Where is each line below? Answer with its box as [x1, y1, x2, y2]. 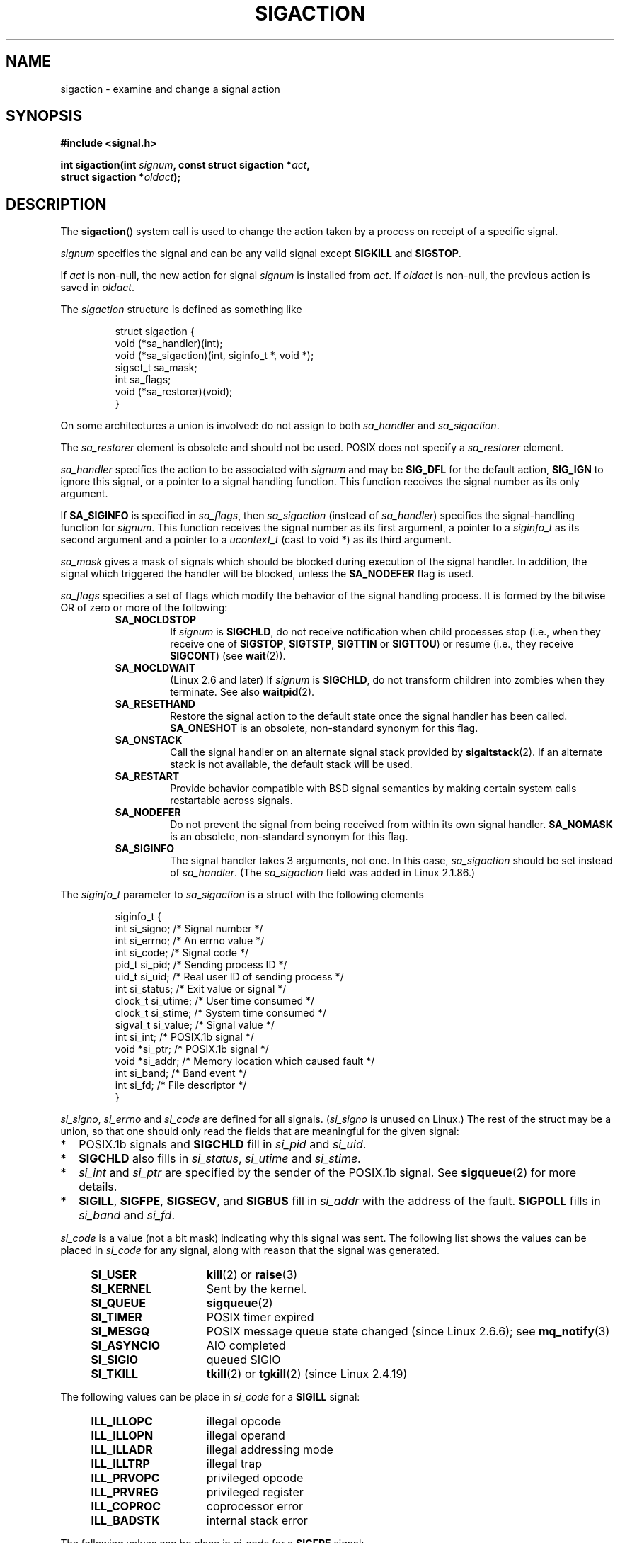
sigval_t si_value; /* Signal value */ [115, 1019, 275, 1032]
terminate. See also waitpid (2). [170, 686, 315, 699]
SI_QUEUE [91, 1296, 146, 1311]
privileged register [206, 1485, 304, 1500]
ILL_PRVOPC [91, 1471, 160, 1486]
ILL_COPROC [91, 1499, 161, 1514]
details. [79, 1180, 117, 1194]
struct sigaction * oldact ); [60, 171, 181, 183]
